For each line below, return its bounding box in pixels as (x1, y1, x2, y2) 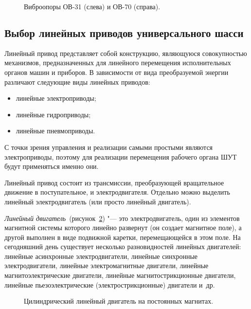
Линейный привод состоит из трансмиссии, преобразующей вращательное (4, 177, 224, 187)
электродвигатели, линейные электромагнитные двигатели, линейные (4, 260, 209, 271)
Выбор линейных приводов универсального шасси (4, 25, 244, 40)
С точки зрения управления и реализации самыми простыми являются (4, 142, 213, 152)
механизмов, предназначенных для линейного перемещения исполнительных (4, 57, 231, 68)
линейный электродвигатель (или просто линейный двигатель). (4, 196, 191, 206)
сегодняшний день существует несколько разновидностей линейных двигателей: (4, 241, 241, 252)
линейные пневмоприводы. (16, 126, 95, 136)
